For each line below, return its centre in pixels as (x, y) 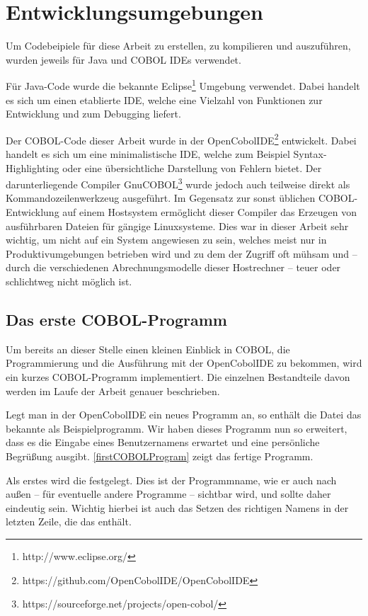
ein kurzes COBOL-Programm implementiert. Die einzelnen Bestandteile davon (178, 376)
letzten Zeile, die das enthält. (69, 521)
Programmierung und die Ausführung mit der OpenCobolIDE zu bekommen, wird (184, 363)
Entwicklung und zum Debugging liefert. (93, 114)
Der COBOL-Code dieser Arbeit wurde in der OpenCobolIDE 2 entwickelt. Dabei (181, 139)
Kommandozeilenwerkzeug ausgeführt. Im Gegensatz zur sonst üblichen (161, 198)
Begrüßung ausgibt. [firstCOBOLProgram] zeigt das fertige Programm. (160, 456)
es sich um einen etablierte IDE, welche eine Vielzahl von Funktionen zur (164, 99)
